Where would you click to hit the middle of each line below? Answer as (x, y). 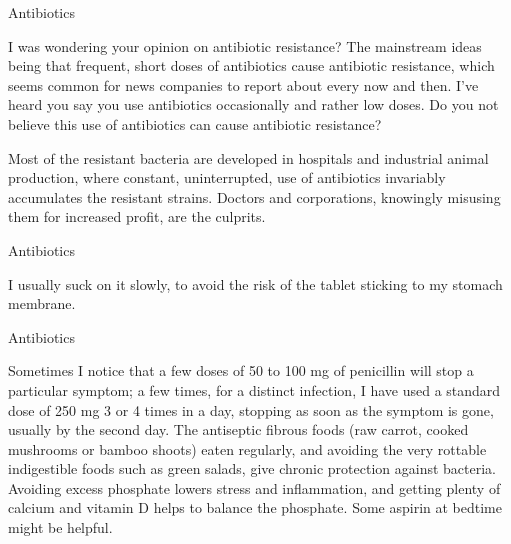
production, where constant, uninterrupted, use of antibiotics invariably (227, 177)
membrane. (42, 303)
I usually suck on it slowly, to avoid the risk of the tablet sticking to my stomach (255, 283)
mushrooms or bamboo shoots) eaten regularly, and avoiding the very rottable (247, 448)
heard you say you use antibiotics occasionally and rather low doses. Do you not (253, 104)
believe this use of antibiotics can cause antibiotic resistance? (195, 123)
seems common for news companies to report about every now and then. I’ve (243, 84)
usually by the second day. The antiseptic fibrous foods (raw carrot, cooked (238, 429)
